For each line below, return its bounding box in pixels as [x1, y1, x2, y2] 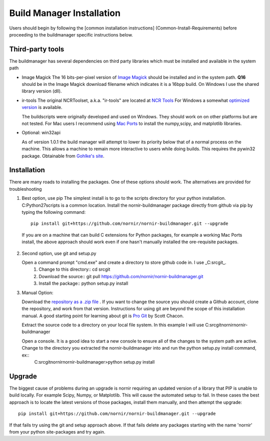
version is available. [21, 104, 62, 110]
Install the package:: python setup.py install [38, 280, 128, 287]
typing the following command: [21, 209, 86, 215]
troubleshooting [9, 186, 42, 192]
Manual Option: [21, 290, 53, 296]
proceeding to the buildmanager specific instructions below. [9, 31, 133, 37]
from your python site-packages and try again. [9, 429, 105, 435]
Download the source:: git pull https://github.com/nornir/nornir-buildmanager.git [38, 273, 203, 279]
